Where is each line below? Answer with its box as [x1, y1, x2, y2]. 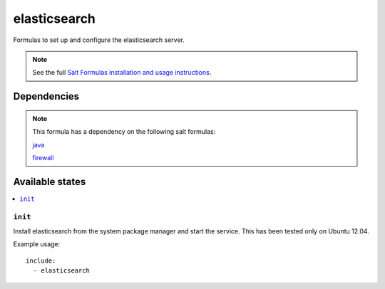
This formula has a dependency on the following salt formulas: [32, 127, 216, 136]
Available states [13, 175, 86, 188]
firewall [32, 153, 54, 162]
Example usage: [13, 240, 61, 248]
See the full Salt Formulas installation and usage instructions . [32, 68, 212, 77]
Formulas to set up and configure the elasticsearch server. [13, 36, 185, 44]
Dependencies [13, 90, 80, 103]
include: [26, 256, 56, 265]
